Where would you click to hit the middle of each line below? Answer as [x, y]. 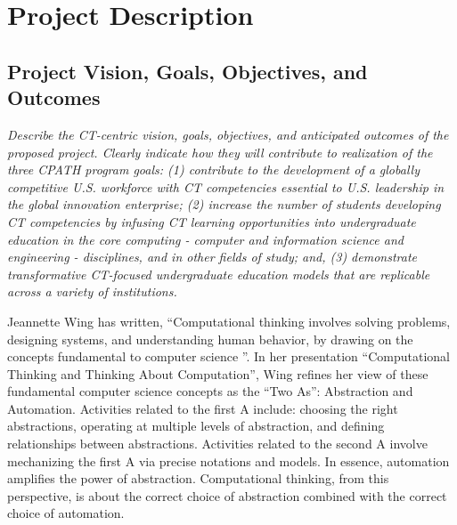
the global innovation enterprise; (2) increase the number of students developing [224, 204]
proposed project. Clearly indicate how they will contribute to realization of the [220, 152]
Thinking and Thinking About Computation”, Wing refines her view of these [218, 373]
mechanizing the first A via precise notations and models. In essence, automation [228, 460]
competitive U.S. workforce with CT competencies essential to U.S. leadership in [226, 186]
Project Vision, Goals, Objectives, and [188, 71]
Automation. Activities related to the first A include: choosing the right [203, 408]
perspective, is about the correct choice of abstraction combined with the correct [227, 495]
